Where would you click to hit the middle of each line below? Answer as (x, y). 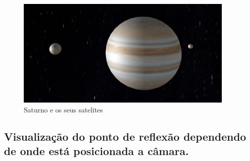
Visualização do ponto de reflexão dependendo (125, 136)
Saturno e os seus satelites (63, 109)
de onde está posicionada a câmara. (97, 150)
